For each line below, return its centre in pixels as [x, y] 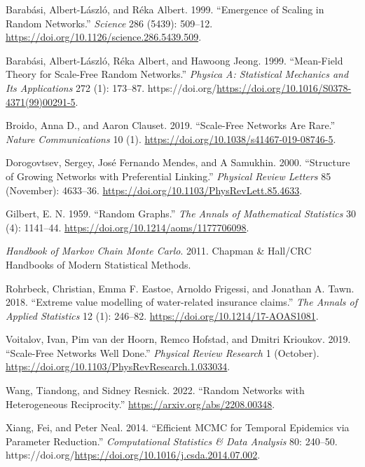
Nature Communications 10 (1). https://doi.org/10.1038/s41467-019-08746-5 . [171, 138]
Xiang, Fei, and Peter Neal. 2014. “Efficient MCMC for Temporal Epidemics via [178, 427]
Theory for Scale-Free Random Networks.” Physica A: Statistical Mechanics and [177, 74]
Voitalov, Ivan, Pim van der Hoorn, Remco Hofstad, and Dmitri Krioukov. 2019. [178, 339]
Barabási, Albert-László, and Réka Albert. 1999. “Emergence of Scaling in [165, 9]
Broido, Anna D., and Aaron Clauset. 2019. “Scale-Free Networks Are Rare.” [171, 125]
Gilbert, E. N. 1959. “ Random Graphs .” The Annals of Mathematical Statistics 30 [181, 214]
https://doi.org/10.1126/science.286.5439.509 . [104, 37]
